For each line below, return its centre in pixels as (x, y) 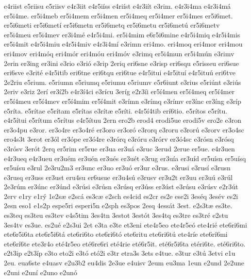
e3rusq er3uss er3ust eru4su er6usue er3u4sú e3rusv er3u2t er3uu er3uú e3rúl (118, 177)
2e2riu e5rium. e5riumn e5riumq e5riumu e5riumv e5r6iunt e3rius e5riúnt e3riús (123, 82)
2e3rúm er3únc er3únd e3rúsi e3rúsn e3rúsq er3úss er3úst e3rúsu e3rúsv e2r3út (121, 187)
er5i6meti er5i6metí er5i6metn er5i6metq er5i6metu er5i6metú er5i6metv (112, 25)
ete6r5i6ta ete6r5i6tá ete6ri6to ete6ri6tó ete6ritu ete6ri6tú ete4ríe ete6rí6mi (116, 234)
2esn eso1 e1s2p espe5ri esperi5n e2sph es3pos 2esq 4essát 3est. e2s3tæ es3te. (118, 205)
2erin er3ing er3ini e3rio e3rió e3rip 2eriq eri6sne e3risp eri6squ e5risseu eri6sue (121, 63)
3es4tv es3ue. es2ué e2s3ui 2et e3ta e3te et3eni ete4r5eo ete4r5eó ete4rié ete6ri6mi (125, 224)
